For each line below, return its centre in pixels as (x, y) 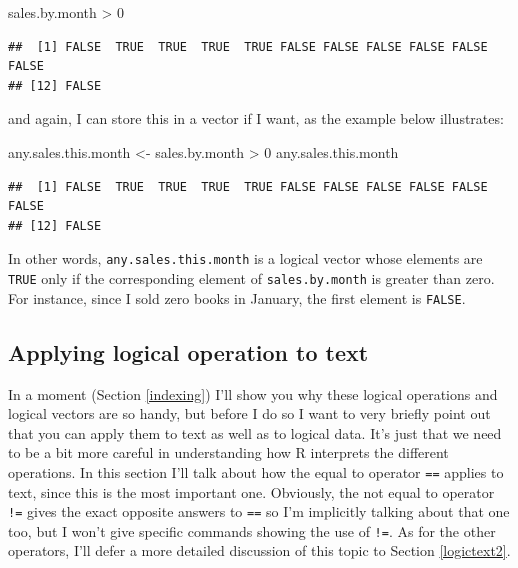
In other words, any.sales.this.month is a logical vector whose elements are (245, 258)
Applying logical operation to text (188, 351)
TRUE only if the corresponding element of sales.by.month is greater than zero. (251, 278)
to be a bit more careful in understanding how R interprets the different (228, 452)
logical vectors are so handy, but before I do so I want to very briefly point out (249, 413)
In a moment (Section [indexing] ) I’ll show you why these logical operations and (253, 393)
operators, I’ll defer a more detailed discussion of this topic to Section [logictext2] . (259, 550)
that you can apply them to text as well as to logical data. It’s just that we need (255, 432)
